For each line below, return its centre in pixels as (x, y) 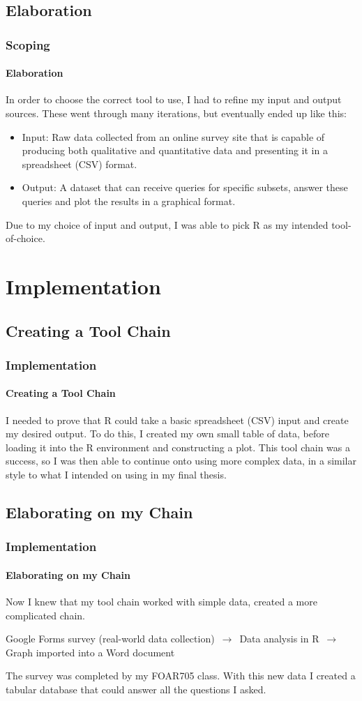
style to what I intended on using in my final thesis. (116, 474)
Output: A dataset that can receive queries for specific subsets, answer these (185, 187)
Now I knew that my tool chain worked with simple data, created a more (161, 601)
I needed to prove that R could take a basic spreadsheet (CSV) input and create (177, 420)
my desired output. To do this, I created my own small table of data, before (167, 434)
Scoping (28, 44)
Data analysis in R (279, 639)
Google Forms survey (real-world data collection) (110, 639)
